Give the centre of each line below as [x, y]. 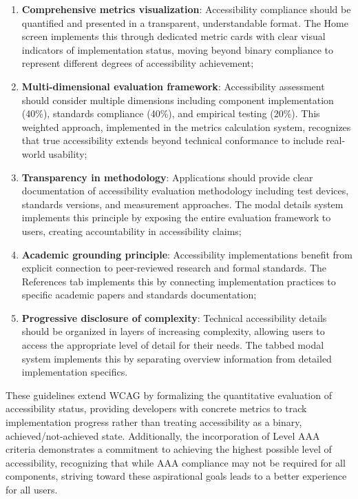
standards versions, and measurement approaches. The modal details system [182, 204]
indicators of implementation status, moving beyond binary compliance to [178, 49]
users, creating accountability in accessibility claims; [131, 231]
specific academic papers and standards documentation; [139, 295]
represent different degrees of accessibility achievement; [138, 63]
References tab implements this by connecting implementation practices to [179, 281]
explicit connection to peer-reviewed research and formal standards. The [174, 268]
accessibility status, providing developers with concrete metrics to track [156, 408]
